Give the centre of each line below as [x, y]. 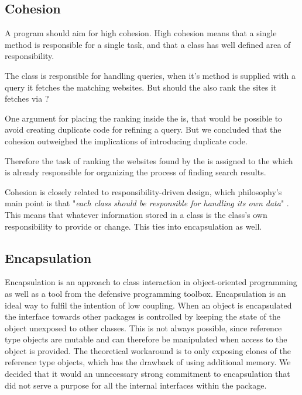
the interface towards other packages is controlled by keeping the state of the [143, 316]
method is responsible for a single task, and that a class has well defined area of [148, 44]
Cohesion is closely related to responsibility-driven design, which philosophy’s [143, 191]
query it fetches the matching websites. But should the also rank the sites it [141, 87]
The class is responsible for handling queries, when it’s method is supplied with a [150, 75]
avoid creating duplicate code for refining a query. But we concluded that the [143, 129]
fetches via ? [27, 98]
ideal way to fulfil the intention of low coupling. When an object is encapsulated [148, 305]
